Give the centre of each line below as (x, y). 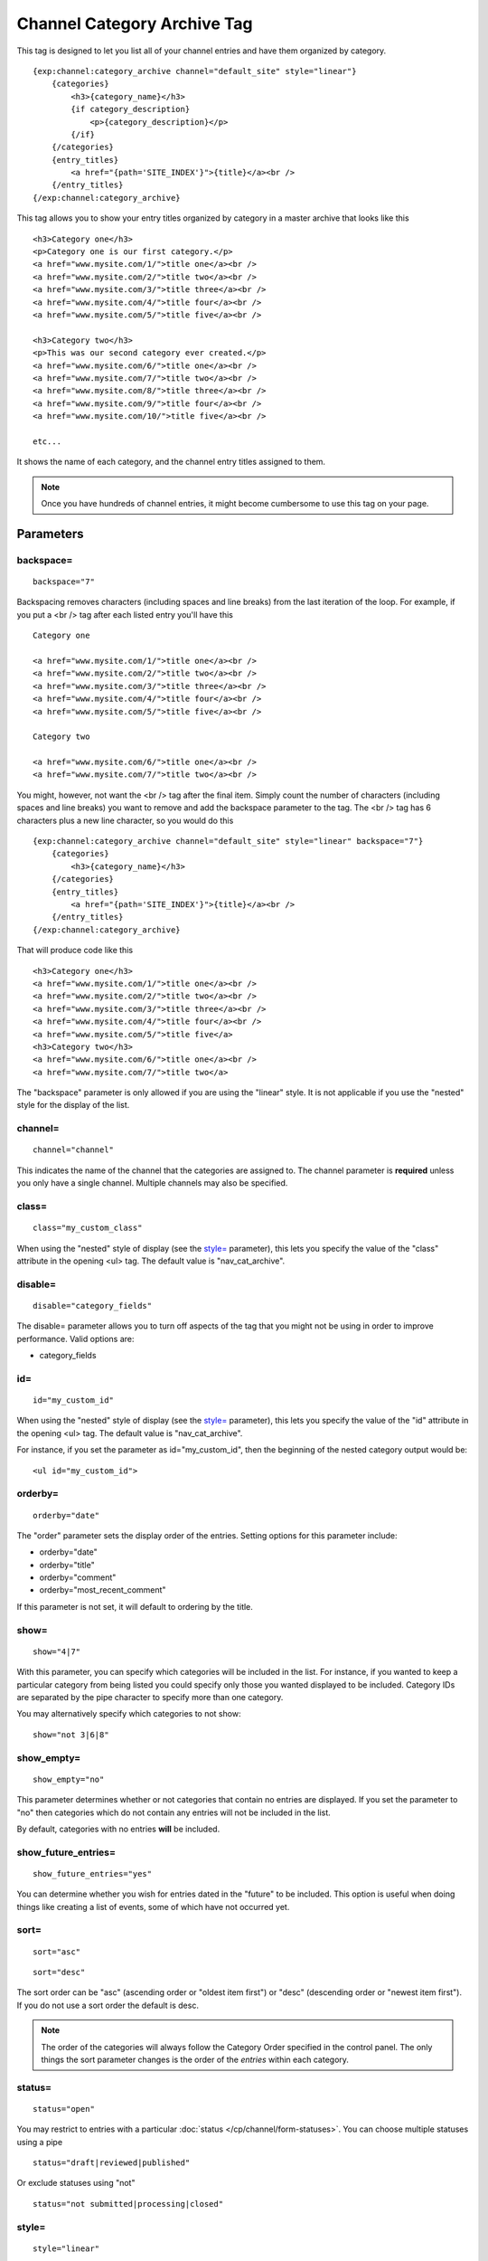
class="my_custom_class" (88, 1228)
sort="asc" (57, 1952)
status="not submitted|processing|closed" (128, 2204)
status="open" (64, 2109)
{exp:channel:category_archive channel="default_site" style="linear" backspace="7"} (228, 842)
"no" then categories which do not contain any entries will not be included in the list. (174, 1812)
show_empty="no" (69, 1779)
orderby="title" (67, 1565)
